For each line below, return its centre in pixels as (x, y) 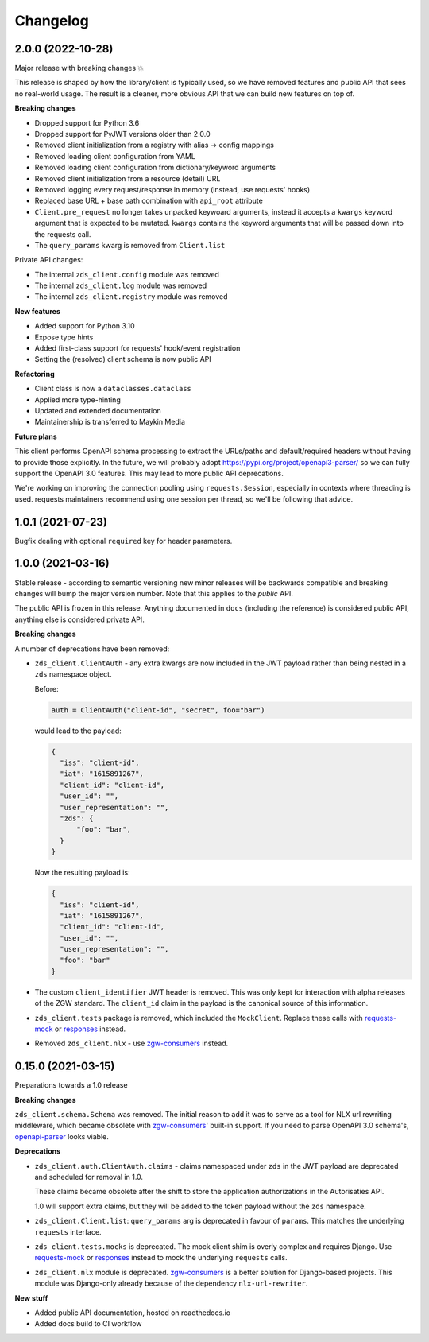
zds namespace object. (73, 674)
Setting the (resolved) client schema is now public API (123, 359)
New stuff (31, 1298)
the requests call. (63, 234)
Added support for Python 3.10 (85, 326)
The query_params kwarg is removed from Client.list (130, 245)
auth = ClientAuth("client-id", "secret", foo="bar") (158, 710)
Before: (46, 688)
